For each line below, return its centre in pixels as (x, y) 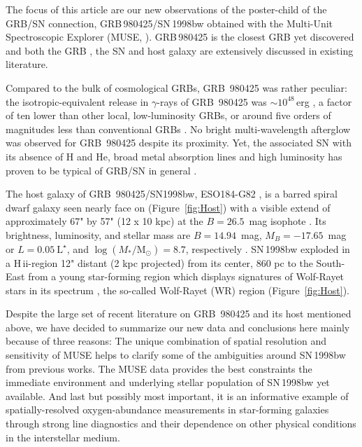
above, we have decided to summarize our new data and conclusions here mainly (178, 327)
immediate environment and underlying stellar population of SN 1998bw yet (168, 382)
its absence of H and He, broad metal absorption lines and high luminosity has (174, 156)
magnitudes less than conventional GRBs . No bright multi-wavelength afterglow (178, 129)
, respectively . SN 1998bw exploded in (268, 248)
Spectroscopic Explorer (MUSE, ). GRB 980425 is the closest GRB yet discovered (180, 37)
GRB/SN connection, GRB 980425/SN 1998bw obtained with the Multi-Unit (169, 23)
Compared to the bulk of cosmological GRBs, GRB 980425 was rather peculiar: (177, 87)
